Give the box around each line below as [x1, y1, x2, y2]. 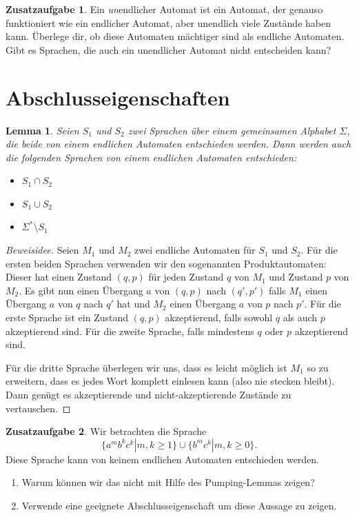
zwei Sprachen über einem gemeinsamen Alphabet [127, 123, 336, 137]
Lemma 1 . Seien [6, 123, 79, 137]
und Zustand [269, 270, 323, 284]
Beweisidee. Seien [6, 243, 79, 257]
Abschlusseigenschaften [6, 83, 230, 111]
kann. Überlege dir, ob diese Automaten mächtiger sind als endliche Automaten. [6, 29, 345, 43]
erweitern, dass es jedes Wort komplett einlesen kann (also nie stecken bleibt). [6, 374, 335, 388]
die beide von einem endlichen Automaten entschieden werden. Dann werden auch [6, 136, 351, 151]
